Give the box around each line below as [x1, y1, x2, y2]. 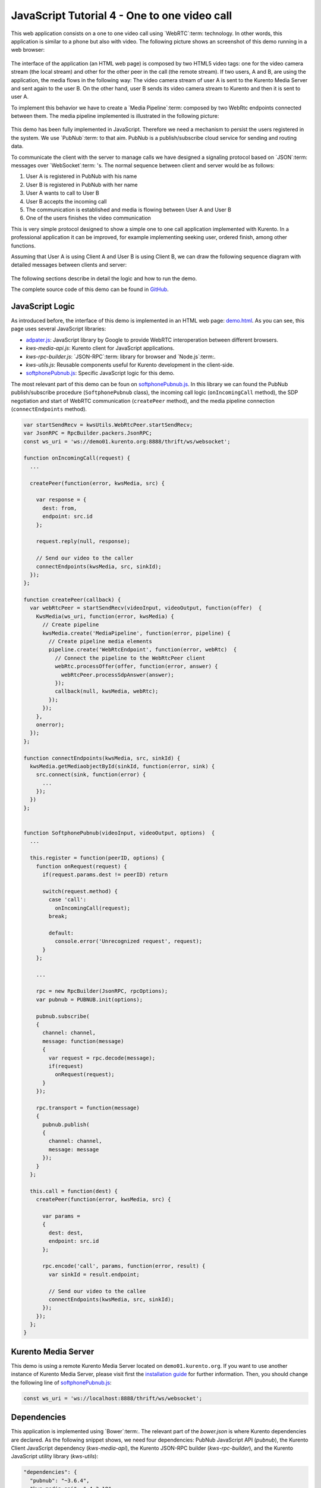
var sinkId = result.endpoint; [48, 1271, 140, 1278]
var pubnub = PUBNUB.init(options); [36, 996, 143, 1003]
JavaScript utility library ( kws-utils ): [11, 1453, 98, 1460]
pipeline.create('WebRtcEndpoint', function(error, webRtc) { [48, 646, 237, 653]
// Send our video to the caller [36, 555, 134, 562]
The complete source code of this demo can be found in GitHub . [11, 286, 169, 293]
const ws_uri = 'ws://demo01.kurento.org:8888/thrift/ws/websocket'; [23, 438, 231, 445]
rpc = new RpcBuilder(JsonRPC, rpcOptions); [36, 988, 168, 995]
